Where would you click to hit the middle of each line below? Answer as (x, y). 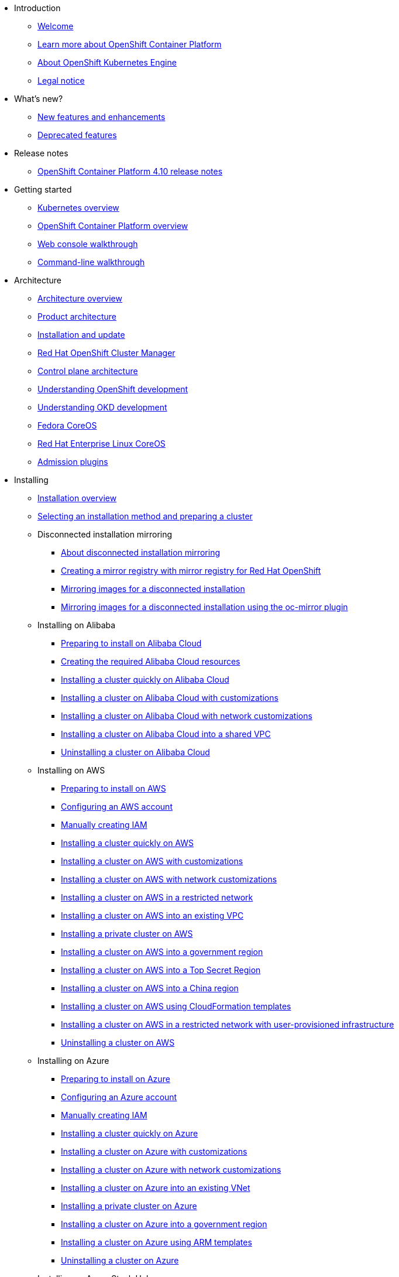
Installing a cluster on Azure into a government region (164, 1224)
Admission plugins (73, 462)
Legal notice (61, 81)
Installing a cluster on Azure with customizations (154, 1151)
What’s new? (39, 99)
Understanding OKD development (102, 407)
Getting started (43, 189)
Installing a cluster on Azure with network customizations (171, 1170)
